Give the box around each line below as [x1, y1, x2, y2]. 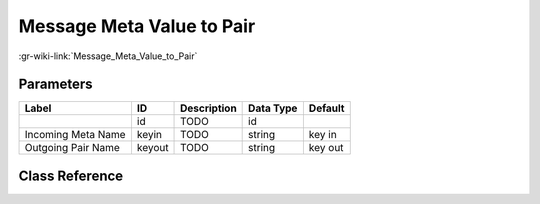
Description [180, 101, 237, 115]
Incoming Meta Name [24, 128, 126, 142]
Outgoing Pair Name [24, 141, 120, 155]
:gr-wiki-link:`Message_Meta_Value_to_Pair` [18, 50, 198, 62]
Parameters [18, 76, 93, 93]
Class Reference [18, 167, 124, 184]
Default [308, 101, 345, 115]
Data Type [248, 101, 298, 115]
